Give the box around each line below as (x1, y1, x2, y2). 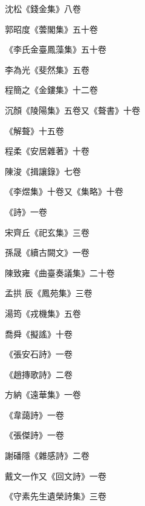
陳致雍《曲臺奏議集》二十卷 (5, 266, 115, 279)
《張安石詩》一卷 (5, 348, 72, 360)
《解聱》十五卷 (5, 124, 64, 137)
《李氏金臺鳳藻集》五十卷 (5, 43, 106, 56)
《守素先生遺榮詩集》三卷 (5, 490, 106, 502)
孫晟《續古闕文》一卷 (5, 246, 89, 259)
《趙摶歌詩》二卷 (5, 368, 72, 380)
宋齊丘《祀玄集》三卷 (5, 225, 89, 238)
